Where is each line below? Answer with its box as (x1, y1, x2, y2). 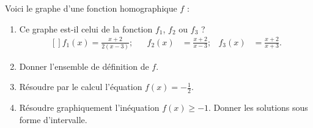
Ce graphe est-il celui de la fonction (19, 22, 153, 35)
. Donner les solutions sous (208, 101, 308, 114)
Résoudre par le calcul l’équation (19, 80, 142, 93)
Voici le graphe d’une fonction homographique (5, 2, 177, 14)
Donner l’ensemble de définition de (19, 59, 149, 72)
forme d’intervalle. (19, 113, 87, 126)
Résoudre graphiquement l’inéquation (19, 101, 160, 114)
